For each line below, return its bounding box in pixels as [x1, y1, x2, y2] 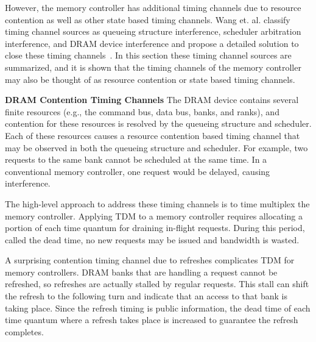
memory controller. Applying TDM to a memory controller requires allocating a [5, 209, 303, 222]
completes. [5, 325, 44, 338]
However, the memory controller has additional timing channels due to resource [5, 1, 301, 13]
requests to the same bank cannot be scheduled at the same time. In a [5, 153, 267, 166]
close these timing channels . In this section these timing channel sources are [5, 49, 292, 62]
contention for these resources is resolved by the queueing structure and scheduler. [5, 117, 312, 130]
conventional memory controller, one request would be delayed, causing [5, 165, 270, 177]
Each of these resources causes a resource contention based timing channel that [5, 129, 300, 141]
